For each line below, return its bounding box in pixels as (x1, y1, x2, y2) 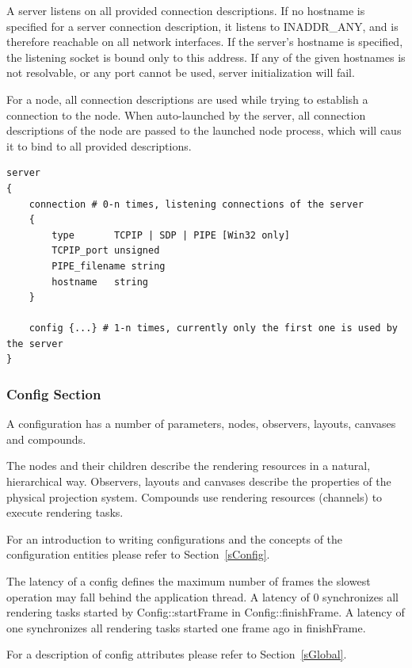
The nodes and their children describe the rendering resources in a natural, (6, 457, 371, 474)
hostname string (51, 276, 148, 288)
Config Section (6, 384, 101, 403)
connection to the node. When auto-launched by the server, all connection (6, 106, 366, 123)
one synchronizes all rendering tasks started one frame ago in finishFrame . (6, 619, 366, 636)
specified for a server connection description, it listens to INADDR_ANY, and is (6, 17, 399, 34)
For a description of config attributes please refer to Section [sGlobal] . (6, 646, 347, 662)
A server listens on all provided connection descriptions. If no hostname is (6, 2, 365, 18)
